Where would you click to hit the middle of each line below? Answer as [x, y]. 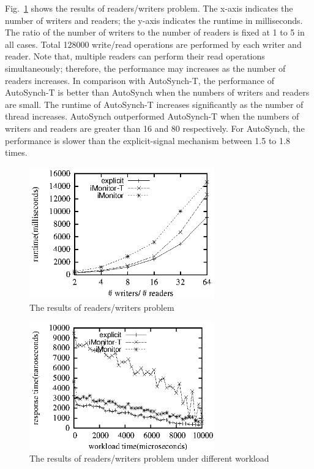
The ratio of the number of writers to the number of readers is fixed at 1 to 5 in [155, 32]
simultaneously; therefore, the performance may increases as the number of [145, 68]
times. [16, 152]
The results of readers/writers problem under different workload [149, 458]
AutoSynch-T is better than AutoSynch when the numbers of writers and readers [157, 92]
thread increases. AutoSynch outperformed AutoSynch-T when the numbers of [152, 116]
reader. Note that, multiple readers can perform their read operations [135, 56]
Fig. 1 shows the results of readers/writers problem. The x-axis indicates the [149, 8]
